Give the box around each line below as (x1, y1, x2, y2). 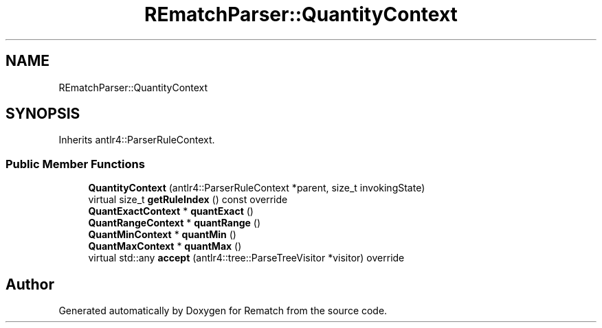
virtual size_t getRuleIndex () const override (88, 194, 288, 206)
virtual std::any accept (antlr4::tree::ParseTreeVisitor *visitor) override (88, 252, 405, 264)
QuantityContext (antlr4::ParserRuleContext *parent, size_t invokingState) (88, 182, 425, 194)
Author (5, 275, 54, 293)
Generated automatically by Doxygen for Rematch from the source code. (58, 305, 388, 317)
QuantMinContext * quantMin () (88, 229, 236, 241)
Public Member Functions (5, 156, 145, 171)
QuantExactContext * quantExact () (88, 205, 254, 218)
